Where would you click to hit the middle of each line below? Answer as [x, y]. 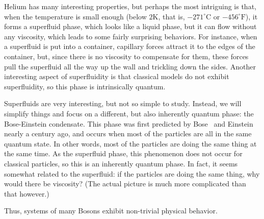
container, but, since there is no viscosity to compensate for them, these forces [126, 56]
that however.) [27, 193]
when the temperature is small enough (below [75, 16]
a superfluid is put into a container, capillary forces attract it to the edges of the [130, 46]
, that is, [171, 16]
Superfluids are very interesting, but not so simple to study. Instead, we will [123, 103]
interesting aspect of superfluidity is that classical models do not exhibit [117, 76]
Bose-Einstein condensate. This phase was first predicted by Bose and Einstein [129, 123]
